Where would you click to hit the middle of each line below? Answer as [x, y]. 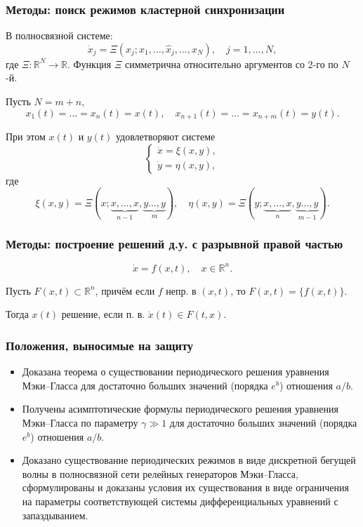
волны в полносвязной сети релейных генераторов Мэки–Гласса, [160, 473]
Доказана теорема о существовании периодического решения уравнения [176, 372]
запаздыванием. [55, 515]
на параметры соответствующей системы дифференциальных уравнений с [180, 501]
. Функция [89, 64]
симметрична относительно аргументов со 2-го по [232, 64]
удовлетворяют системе [165, 136]
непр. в [181, 290]
